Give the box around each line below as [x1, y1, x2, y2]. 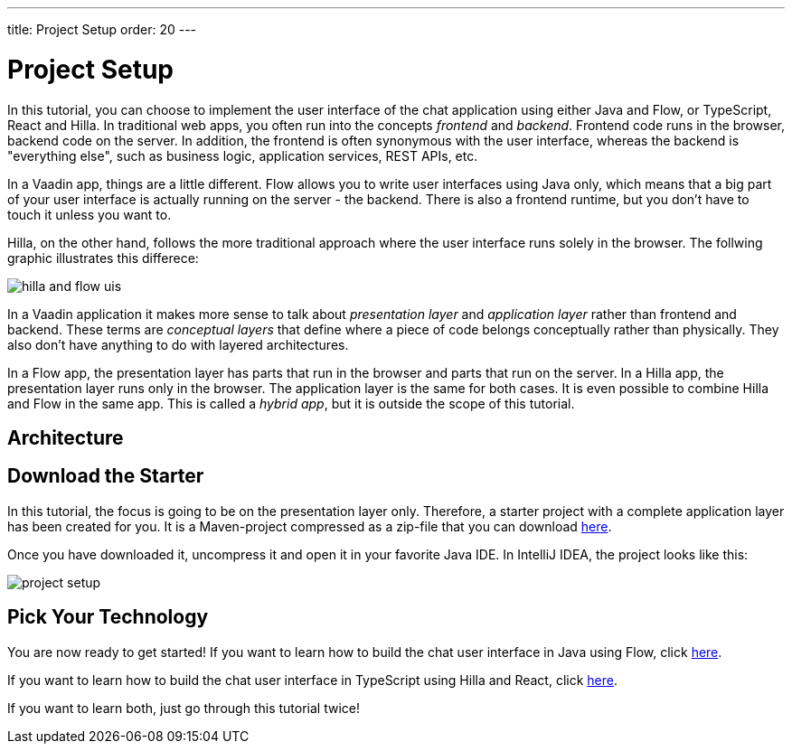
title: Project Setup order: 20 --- [7, 22, 197, 37]
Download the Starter [7, 465, 204, 488]
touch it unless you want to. [7, 206, 172, 222]
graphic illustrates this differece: [7, 249, 199, 266]
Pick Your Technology [7, 605, 209, 629]
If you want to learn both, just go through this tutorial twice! [7, 699, 360, 716]
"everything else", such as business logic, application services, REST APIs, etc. [7, 147, 478, 164]
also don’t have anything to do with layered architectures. [7, 336, 349, 352]
